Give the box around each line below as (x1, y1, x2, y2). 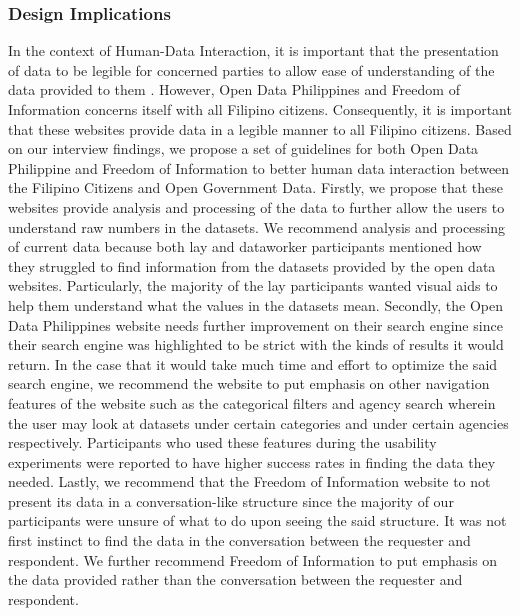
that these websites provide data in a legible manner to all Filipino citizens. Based (8, 118, 512, 139)
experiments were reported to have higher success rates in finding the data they (8, 451, 496, 472)
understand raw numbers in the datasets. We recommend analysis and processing (8, 216, 506, 237)
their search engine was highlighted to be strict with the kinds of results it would (8, 334, 504, 355)
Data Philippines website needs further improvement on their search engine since (8, 314, 503, 335)
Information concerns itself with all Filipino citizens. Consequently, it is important (8, 99, 512, 119)
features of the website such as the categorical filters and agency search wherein (8, 392, 496, 413)
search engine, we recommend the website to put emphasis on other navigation (8, 373, 490, 394)
